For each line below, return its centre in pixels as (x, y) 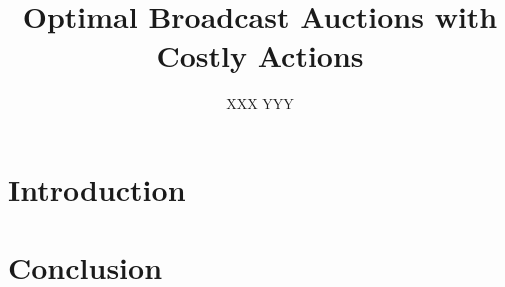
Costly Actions (260, 55)
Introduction (97, 188)
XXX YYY (260, 103)
